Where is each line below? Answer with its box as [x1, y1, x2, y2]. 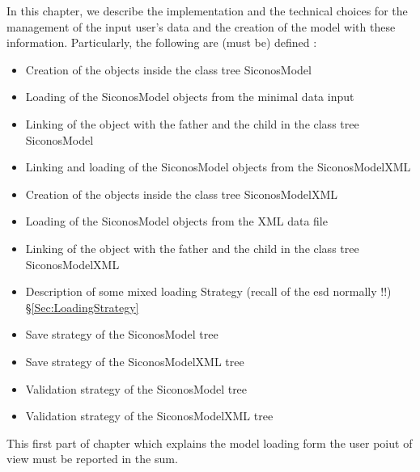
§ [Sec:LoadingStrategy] [25, 298, 139, 315]
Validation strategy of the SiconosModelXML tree [25, 407, 274, 424]
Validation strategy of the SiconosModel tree [25, 380, 248, 397]
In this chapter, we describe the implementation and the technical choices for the [6, 2, 408, 19]
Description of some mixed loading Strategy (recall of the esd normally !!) [25, 283, 392, 300]
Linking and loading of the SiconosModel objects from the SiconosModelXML [25, 158, 411, 175]
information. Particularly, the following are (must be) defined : [6, 34, 317, 51]
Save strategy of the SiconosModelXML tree [25, 352, 244, 369]
